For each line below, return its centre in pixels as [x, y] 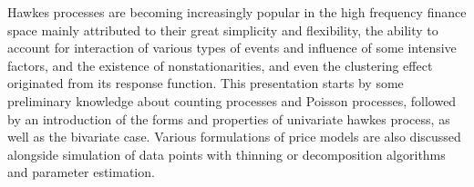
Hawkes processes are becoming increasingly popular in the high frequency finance [237, 12]
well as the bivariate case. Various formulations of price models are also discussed [234, 137]
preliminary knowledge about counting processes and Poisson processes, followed [232, 100]
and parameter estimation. [81, 172]
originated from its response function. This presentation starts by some [206, 83]
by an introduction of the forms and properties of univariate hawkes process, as [229, 118]
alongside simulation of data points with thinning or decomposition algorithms [227, 154]
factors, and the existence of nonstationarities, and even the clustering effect [220, 65]
